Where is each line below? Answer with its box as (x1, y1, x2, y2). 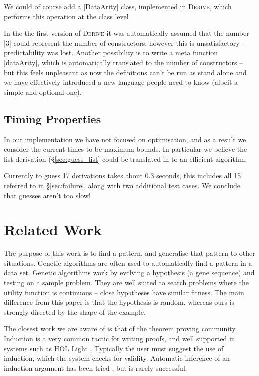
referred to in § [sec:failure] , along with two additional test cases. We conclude (4, 180, 240, 190)
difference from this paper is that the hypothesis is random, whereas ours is (4, 297, 235, 307)
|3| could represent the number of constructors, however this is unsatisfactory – (4, 37, 246, 48)
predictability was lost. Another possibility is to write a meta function (4, 47, 218, 58)
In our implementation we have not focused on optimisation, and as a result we (4, 134, 246, 144)
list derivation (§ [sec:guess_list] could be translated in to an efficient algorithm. (4, 153, 247, 164)
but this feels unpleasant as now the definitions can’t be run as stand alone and (4, 67, 247, 77)
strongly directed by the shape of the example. (4, 306, 146, 317)
